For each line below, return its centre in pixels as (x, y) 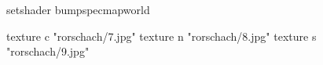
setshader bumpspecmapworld (78, 9)
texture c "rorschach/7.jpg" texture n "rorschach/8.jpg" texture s (161, 36)
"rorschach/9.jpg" (48, 51)
